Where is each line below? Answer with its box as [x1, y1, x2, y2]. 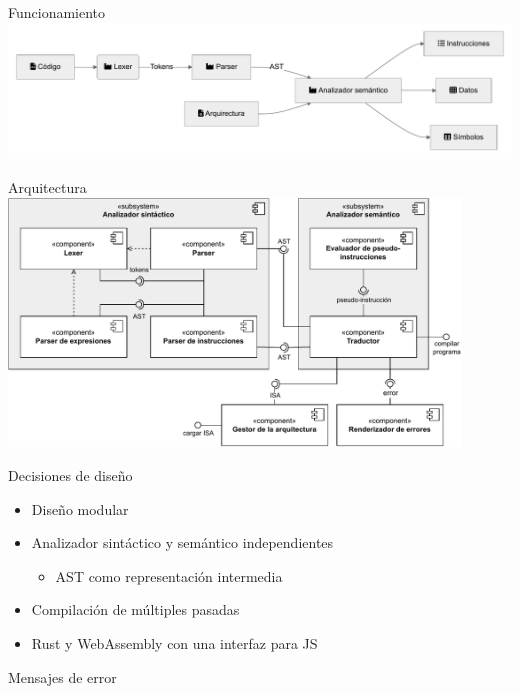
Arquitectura [8, 177, 87, 198]
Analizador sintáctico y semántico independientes [31, 532, 334, 553]
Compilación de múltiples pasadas [31, 599, 240, 620]
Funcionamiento [8, 2, 106, 22]
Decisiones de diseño [8, 465, 133, 486]
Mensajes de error [8, 666, 117, 687]
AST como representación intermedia [55, 565, 283, 586]
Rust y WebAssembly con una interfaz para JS [31, 633, 318, 653]
